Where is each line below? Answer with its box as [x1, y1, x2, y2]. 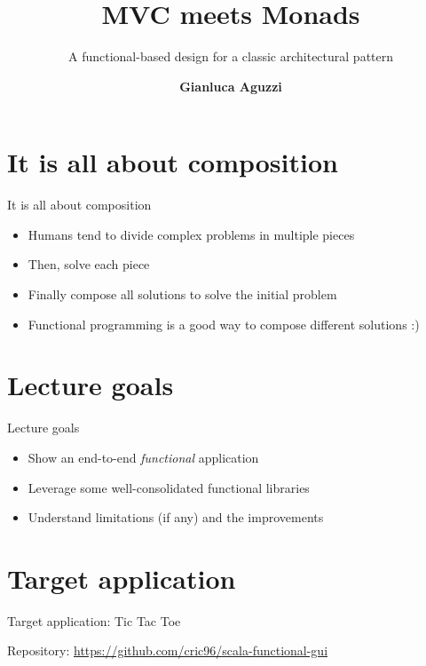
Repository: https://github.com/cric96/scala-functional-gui [7, 641, 328, 660]
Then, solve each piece [28, 255, 150, 274]
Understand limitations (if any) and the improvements [28, 508, 324, 527]
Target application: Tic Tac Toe [7, 611, 181, 630]
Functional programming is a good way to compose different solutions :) [28, 314, 420, 333]
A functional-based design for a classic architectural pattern [67, 47, 394, 66]
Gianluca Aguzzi [179, 76, 282, 95]
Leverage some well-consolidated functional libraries [28, 478, 310, 496]
